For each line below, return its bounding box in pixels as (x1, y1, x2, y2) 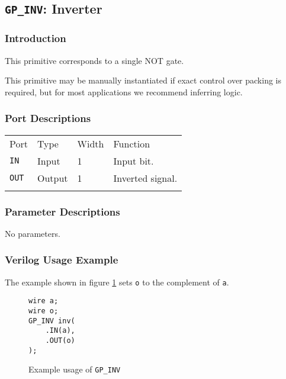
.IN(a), (45, 326, 75, 335)
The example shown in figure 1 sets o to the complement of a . (5, 275, 229, 288)
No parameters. (5, 227, 60, 239)
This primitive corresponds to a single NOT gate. (5, 54, 184, 66)
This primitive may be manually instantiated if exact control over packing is (5, 74, 282, 86)
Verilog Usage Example (5, 252, 118, 267)
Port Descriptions (5, 111, 91, 126)
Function (113, 136, 150, 150)
